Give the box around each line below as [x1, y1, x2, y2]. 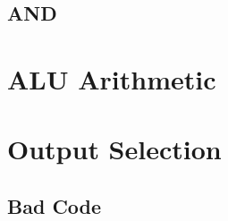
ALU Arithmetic [7, 60, 216, 97]
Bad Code [7, 191, 102, 219]
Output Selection [7, 131, 222, 167]
